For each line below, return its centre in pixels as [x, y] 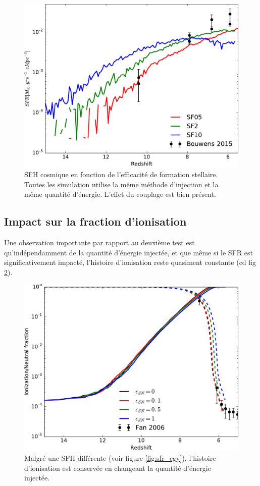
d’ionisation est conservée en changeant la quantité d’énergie [118, 468]
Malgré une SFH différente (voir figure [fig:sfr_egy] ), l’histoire [120, 457]
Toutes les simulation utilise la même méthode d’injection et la [121, 184]
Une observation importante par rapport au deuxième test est [99, 242]
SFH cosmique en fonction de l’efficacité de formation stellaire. [121, 174]
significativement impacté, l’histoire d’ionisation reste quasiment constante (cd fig [130, 262]
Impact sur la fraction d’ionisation [95, 221]
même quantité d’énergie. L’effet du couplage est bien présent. [120, 194]
